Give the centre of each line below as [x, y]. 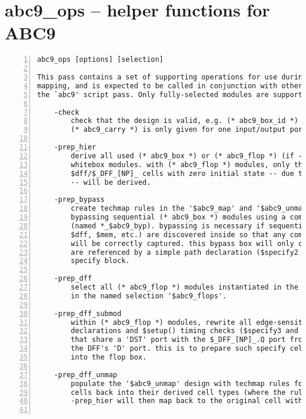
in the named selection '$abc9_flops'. [149, 296]
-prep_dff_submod [88, 313]
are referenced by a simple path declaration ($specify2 [184, 252]
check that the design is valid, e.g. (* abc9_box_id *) [184, 121]
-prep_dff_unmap [86, 375]
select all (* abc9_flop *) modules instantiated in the [184, 287]
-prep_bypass [79, 200]
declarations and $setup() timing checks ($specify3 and [184, 331]
